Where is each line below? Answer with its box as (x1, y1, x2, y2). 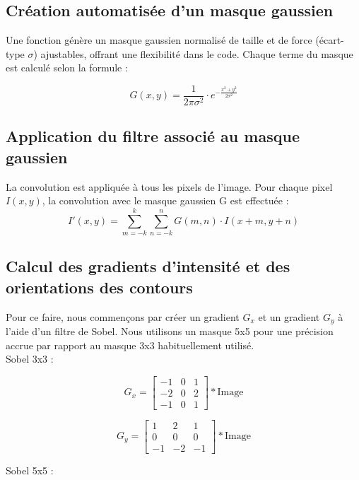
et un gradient (258, 309, 320, 324)
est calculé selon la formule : (6, 60, 128, 75)
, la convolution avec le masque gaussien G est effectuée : (42, 193, 289, 208)
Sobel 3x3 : (6, 351, 54, 366)
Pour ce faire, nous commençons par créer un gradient (6, 309, 240, 324)
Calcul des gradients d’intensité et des (6, 255, 290, 277)
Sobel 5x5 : (6, 462, 54, 477)
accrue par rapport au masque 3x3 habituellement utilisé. (6, 337, 254, 352)
